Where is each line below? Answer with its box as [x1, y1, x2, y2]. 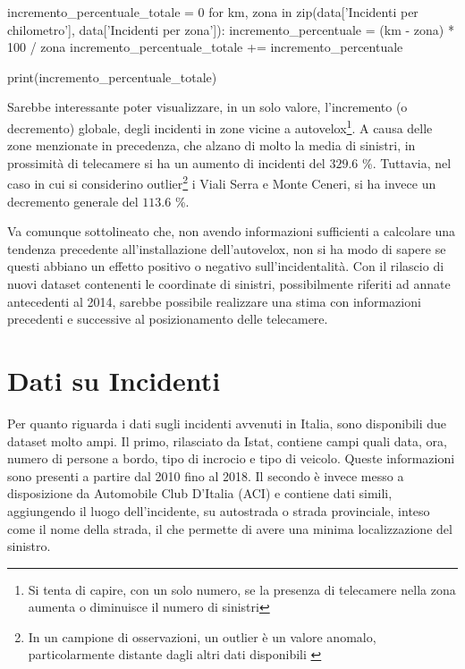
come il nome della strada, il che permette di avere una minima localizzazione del [7, 519, 452, 538]
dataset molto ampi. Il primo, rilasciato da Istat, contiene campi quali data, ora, [7, 431, 447, 450]
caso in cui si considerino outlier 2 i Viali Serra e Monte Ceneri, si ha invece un [7, 172, 436, 193]
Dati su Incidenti [7, 362, 221, 398]
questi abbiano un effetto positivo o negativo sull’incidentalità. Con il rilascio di [7, 257, 444, 275]
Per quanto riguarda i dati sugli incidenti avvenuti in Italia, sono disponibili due [7, 413, 447, 432]
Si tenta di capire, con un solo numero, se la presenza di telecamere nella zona [28, 580, 456, 598]
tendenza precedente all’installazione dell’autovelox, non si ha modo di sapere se [7, 239, 446, 258]
